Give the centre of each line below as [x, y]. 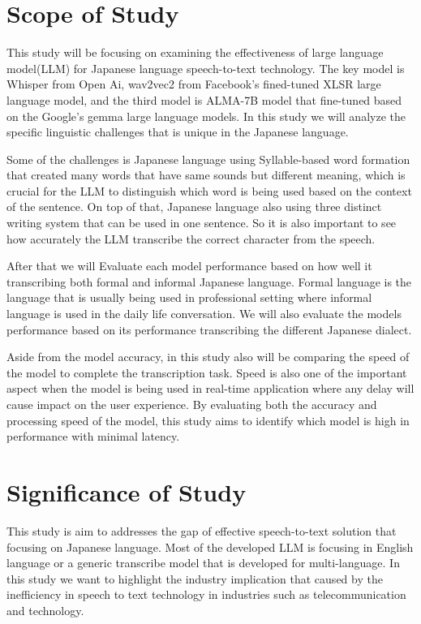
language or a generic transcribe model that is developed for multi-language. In [203, 563]
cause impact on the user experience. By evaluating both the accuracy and [192, 404]
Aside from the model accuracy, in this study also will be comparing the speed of [208, 357]
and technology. [45, 610]
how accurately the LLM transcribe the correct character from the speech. [191, 238]
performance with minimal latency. [93, 436]
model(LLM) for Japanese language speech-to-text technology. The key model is [206, 68]
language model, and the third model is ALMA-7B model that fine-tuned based [204, 99]
